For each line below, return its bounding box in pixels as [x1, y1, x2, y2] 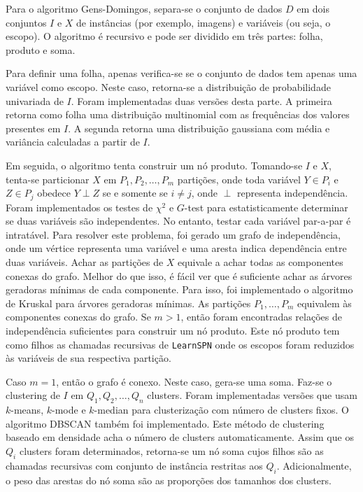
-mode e [52, 402, 86, 417]
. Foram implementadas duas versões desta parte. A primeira [71, 93, 332, 108]
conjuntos [6, 15, 47, 29]
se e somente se [102, 185, 168, 200]
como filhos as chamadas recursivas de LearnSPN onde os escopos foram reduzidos [6, 337, 355, 351]
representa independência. [237, 185, 348, 200]
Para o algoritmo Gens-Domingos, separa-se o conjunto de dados [6, 1, 283, 15]
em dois [297, 1, 329, 15]
